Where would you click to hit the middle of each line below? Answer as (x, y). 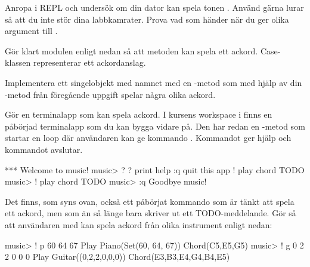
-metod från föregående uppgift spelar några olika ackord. (110, 94)
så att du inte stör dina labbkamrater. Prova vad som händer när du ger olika (147, 19)
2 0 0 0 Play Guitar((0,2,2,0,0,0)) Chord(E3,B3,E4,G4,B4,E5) (117, 257)
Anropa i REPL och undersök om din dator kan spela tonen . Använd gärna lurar (154, 7)
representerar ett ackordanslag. (89, 62)
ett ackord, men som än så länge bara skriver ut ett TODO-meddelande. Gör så (151, 213)
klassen (18, 62)
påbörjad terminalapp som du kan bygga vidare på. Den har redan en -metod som (155, 126)
